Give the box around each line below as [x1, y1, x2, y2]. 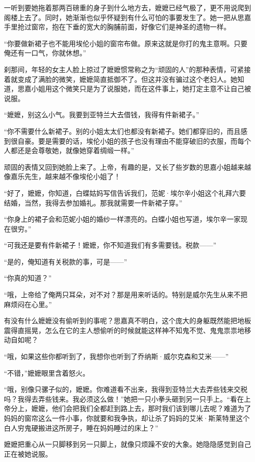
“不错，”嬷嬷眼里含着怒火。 [4, 367, 90, 378]
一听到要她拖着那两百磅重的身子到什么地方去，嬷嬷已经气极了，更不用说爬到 [4, 2, 251, 12]
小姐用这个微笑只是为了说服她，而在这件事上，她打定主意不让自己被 [31, 83, 251, 94]
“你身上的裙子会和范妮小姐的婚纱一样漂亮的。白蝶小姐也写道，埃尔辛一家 [4, 214, 241, 224]
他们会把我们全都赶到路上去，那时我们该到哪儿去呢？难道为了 [51, 403, 251, 413]
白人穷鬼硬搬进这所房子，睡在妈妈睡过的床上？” [4, 422, 158, 433]
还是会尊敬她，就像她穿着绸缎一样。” [17, 145, 134, 155]
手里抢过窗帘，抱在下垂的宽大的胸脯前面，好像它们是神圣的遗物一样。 [4, 22, 230, 32]
